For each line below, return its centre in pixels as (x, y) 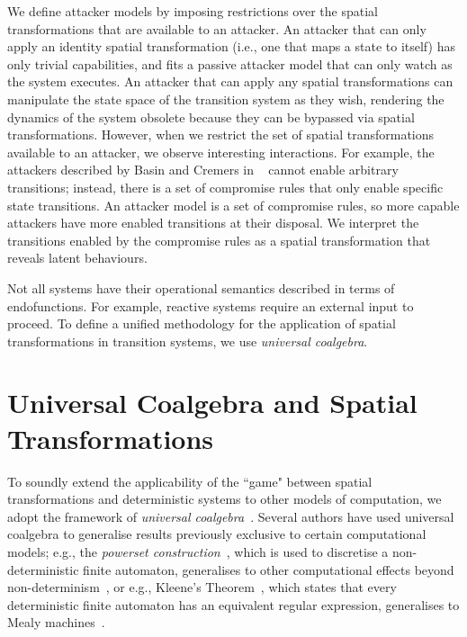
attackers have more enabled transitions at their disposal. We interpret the (213, 223)
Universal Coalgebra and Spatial (212, 403)
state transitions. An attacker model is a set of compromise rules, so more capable (233, 205)
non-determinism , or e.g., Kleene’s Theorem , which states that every (202, 587)
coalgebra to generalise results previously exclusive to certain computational (217, 534)
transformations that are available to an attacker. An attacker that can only (217, 28)
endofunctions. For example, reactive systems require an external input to (211, 305)
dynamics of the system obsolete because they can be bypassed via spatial (211, 117)
